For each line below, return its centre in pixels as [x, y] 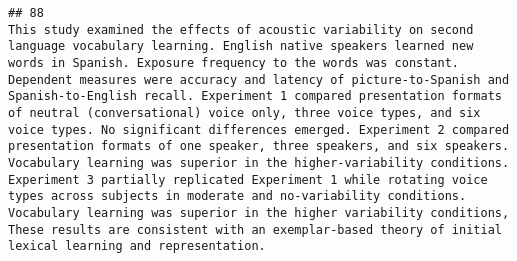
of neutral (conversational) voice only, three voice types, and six [244, 112]
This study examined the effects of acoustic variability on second [241, 29]
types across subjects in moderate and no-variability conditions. [237, 196]
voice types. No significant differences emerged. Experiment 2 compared [259, 129]
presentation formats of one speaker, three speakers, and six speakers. [259, 146]
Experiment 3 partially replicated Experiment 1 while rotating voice [248, 179]
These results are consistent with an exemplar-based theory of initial [255, 229]
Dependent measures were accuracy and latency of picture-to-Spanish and [259, 79]
